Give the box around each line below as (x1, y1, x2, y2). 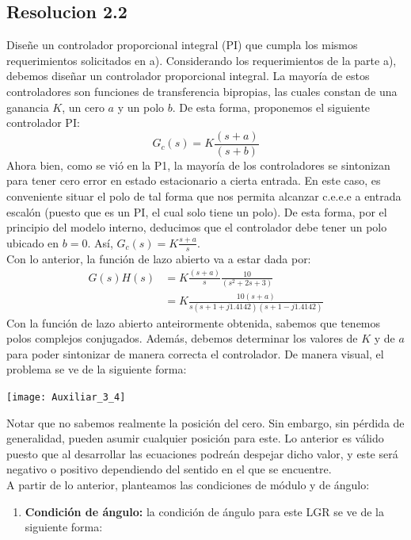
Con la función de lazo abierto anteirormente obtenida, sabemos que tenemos (6, 314, 381, 331)
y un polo (117, 98, 165, 115)
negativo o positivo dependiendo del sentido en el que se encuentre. (6, 461, 332, 477)
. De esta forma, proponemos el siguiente (172, 98, 371, 115)
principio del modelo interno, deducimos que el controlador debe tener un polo (6, 219, 387, 236)
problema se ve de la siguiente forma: (6, 361, 187, 377)
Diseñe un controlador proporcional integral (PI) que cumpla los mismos (6, 36, 358, 53)
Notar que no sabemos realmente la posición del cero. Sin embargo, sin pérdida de (6, 414, 405, 431)
